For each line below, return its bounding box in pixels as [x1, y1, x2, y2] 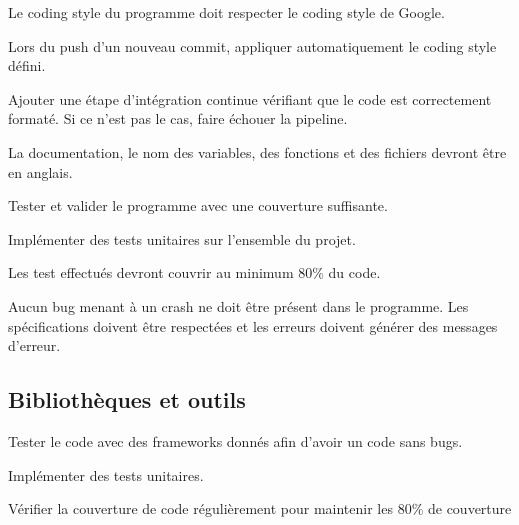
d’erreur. [8, 335, 61, 356]
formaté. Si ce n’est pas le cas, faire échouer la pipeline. [8, 108, 348, 129]
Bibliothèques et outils [8, 384, 246, 415]
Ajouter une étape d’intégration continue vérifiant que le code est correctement [8, 88, 492, 109]
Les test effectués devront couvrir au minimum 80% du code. [8, 262, 381, 283]
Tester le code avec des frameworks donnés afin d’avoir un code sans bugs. [8, 430, 463, 451]
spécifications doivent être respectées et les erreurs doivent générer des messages [8, 315, 498, 336]
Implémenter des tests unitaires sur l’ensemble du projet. [8, 228, 356, 249]
